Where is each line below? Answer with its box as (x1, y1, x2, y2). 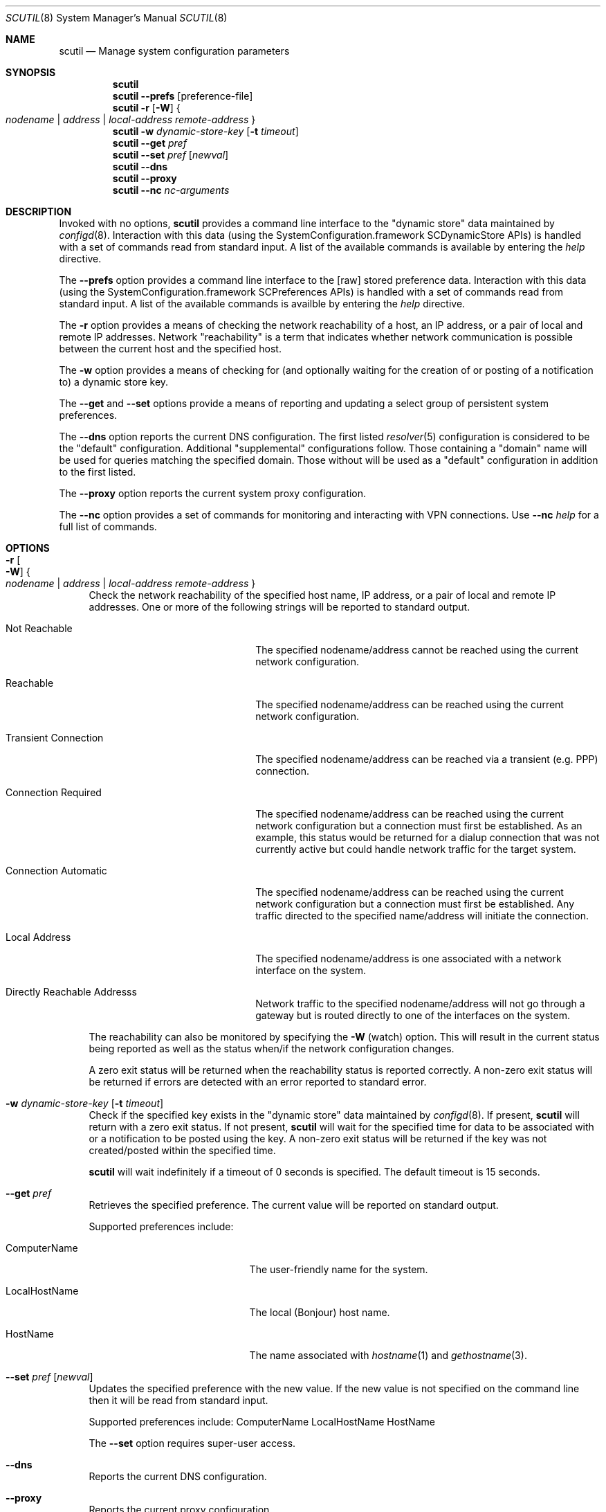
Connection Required (6, 786, 102, 798)
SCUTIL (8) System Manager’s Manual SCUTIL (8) (6, 12, 228, 24)
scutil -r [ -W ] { (112, 102, 181, 114)
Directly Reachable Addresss (6, 986, 137, 998)
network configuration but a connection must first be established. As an (255, 820, 582, 831)
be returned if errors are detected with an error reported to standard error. (89, 1076, 427, 1088)
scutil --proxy (112, 172, 177, 184)
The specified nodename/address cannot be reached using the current (255, 644, 579, 656)
